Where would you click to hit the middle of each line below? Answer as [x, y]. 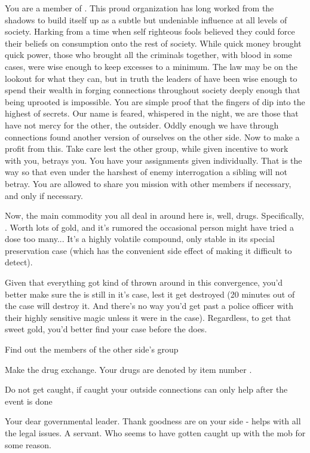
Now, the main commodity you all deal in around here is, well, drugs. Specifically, [154, 215]
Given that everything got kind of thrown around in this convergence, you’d [144, 282]
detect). [19, 262]
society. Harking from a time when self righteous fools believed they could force [150, 31]
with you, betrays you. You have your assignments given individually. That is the [154, 160]
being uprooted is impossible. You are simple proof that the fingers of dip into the [155, 101]
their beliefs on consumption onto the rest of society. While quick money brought [153, 43]
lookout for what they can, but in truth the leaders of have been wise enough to [151, 78]
